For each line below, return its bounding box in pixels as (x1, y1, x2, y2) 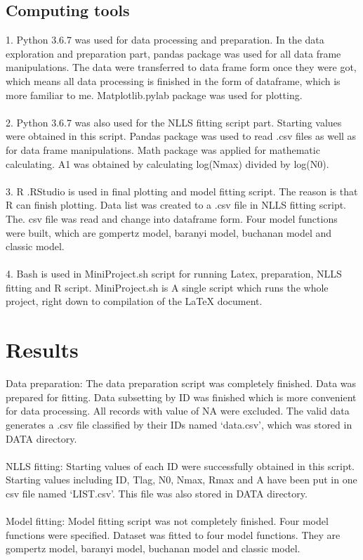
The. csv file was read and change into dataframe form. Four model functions (6, 211, 338, 226)
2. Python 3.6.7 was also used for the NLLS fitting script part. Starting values (6, 115, 342, 129)
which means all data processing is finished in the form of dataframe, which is (6, 73, 341, 88)
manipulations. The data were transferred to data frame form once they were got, (6, 60, 357, 74)
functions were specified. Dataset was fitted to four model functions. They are (6, 527, 341, 542)
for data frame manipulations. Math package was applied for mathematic (6, 142, 320, 157)
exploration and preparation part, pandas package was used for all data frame (6, 46, 341, 60)
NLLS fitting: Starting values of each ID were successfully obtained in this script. (6, 458, 355, 473)
